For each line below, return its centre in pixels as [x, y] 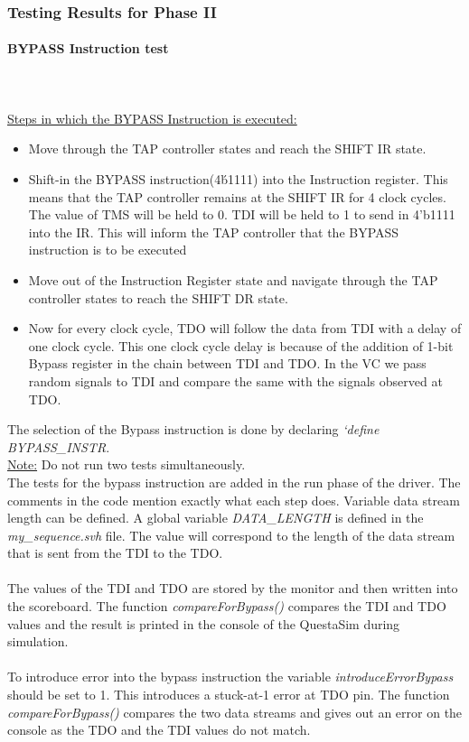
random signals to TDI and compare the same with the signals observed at [235, 380]
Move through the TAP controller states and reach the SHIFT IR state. [227, 148]
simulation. [38, 641]
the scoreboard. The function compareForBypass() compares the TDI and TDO [227, 606]
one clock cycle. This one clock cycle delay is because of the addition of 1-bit [241, 345]
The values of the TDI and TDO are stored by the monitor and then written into [233, 588]
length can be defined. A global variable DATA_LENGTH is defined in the [216, 518]
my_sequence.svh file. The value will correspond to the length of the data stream [231, 535]
